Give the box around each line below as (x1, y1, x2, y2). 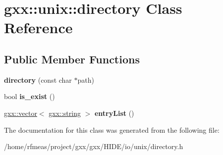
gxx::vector (4, 107, 37, 118)
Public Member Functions (4, 51, 140, 66)
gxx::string (49, 107, 81, 118)
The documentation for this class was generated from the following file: (4, 124, 220, 135)
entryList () (94, 107, 134, 118)
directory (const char (4, 74, 72, 85)
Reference (4, 17, 73, 38)
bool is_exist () (4, 91, 55, 102)
